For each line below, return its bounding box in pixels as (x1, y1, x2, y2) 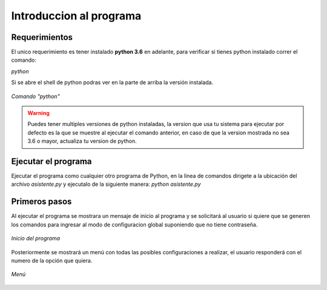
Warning (27, 110, 50, 117)
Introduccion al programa (11, 9, 142, 22)
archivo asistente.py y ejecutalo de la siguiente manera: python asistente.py (11, 180, 201, 188)
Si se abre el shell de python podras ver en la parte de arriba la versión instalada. (11, 79, 214, 86)
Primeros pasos (11, 197, 72, 207)
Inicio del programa (11, 235, 61, 242)
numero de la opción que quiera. (11, 257, 93, 264)
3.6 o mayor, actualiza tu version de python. (27, 137, 137, 145)
